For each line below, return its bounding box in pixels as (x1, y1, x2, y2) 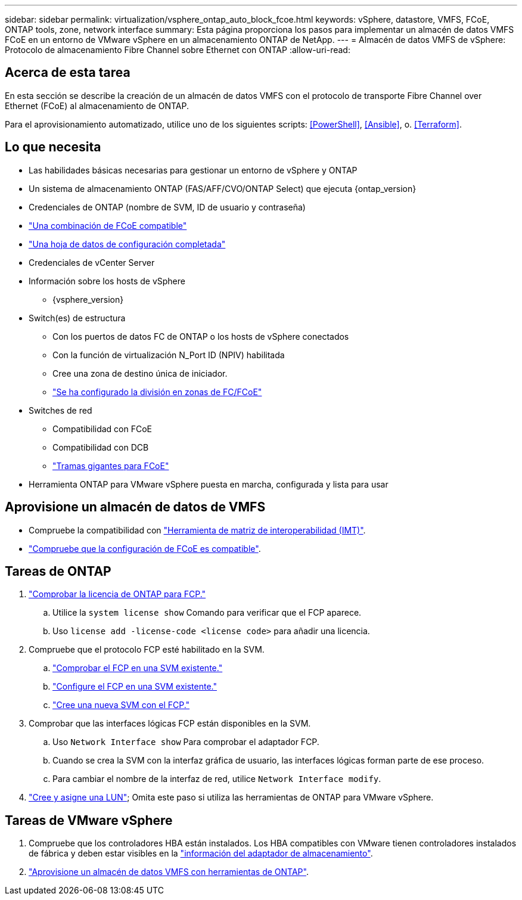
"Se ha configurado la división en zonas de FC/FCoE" (52, 386, 262, 397)
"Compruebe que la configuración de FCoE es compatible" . (29, 543, 261, 554)
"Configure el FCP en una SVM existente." (52, 681, 217, 692)
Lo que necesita (5, 139, 101, 155)
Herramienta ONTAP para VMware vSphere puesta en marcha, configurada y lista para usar (29, 479, 389, 489)
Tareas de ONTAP (5, 563, 111, 579)
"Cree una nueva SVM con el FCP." (52, 700, 190, 710)
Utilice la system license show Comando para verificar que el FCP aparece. (52, 607, 362, 618)
